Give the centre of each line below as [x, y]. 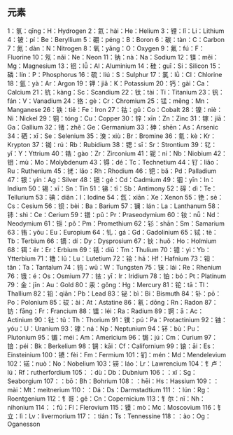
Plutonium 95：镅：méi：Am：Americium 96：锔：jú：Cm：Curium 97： [113, 337]
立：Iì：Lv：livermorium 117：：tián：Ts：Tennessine [84, 416]
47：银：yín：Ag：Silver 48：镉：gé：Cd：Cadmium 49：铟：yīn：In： [111, 179]
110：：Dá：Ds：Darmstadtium [116, 389]
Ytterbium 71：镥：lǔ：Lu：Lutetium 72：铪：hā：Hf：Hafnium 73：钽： [112, 258]
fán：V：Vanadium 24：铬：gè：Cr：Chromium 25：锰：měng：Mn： [109, 101]
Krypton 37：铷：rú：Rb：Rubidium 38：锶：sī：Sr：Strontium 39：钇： [112, 144]
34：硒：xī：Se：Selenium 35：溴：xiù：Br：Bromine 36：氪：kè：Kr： [112, 136]
